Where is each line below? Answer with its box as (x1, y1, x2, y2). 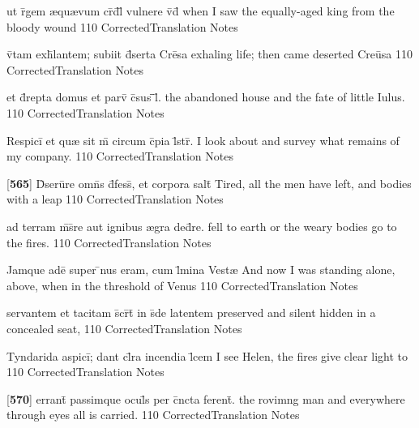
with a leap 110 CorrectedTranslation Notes (6, 190, 224, 208)
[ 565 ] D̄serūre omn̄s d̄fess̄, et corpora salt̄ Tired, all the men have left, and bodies (6, 174, 412, 191)
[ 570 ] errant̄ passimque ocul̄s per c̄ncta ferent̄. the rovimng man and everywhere (6, 390, 405, 407)
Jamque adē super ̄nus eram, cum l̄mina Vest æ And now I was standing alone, (6, 261, 395, 278)
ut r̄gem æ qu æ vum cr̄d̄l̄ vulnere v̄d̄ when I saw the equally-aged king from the (6, 2, 395, 19)
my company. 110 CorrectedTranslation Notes (6, 148, 233, 165)
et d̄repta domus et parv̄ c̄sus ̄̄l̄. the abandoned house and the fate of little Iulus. (6, 88, 405, 105)
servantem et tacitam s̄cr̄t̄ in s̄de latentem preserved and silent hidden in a (6, 304, 376, 321)
